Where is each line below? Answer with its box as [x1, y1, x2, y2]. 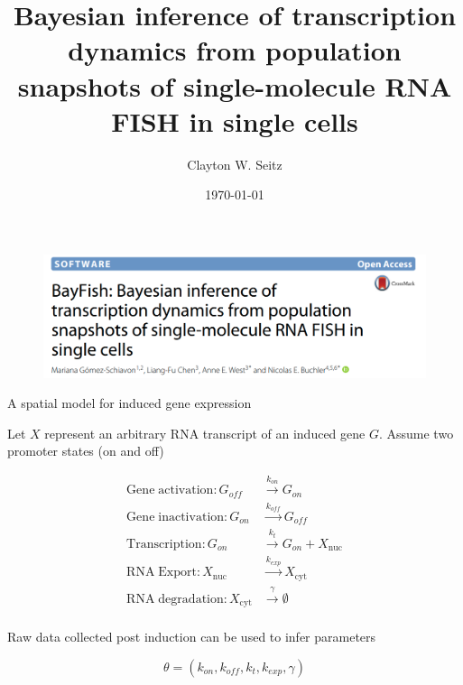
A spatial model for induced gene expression [7, 393, 252, 412]
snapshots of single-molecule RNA [17, 67, 452, 104]
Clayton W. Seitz [187, 154, 282, 173]
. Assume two [378, 423, 454, 442]
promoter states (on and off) [7, 441, 164, 460]
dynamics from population [68, 32, 402, 69]
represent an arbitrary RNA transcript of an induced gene [44, 423, 366, 442]
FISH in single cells [111, 102, 358, 139]
